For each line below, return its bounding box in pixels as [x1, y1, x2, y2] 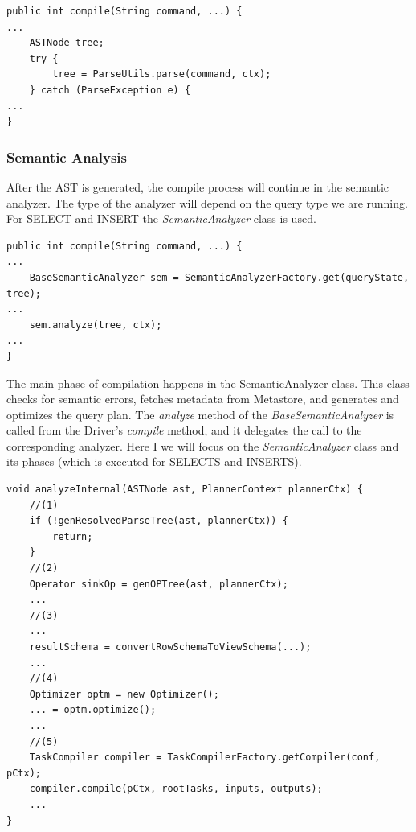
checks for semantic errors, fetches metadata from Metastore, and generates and [6, 390, 399, 407]
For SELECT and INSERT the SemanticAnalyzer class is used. [6, 210, 316, 227]
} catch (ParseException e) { [29, 84, 191, 96]
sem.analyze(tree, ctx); [29, 319, 162, 331]
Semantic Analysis [6, 146, 128, 167]
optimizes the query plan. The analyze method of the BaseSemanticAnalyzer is [6, 406, 394, 422]
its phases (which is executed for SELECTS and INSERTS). [6, 453, 302, 470]
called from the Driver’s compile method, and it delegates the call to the [6, 422, 362, 439]
